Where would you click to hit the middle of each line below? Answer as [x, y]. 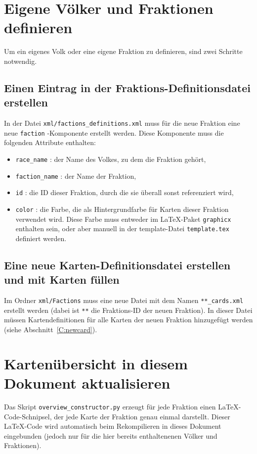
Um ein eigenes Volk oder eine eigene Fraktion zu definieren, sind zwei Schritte [123, 51]
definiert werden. [41, 238]
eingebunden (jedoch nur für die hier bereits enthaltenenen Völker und [111, 435]
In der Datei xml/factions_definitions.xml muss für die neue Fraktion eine [122, 123]
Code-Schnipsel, [28, 416]
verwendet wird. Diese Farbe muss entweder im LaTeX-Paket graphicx [123, 219]
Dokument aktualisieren [87, 383]
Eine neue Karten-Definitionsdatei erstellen [117, 265]
